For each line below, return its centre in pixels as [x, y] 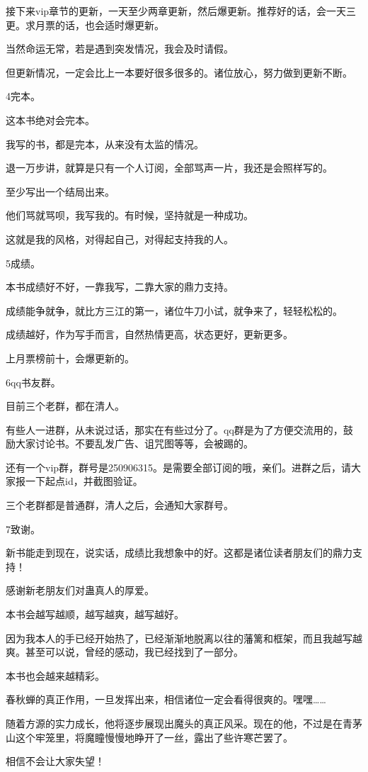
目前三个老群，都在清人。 [65, 406]
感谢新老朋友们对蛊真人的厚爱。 [80, 590]
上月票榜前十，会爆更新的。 [70, 358]
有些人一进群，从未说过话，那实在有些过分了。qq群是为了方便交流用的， [174, 429]
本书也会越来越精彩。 [55, 675]
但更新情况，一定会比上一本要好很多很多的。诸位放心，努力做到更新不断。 [179, 72]
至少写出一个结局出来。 [60, 191]
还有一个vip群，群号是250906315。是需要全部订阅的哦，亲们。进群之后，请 [179, 467]
